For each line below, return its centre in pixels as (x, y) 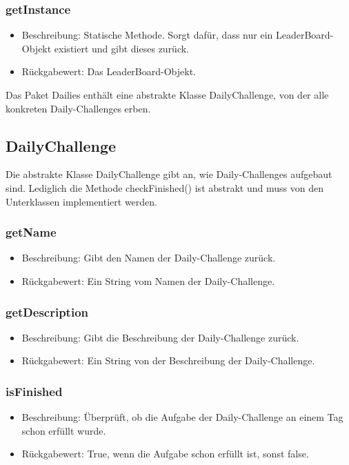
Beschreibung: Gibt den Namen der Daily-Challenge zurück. (149, 258)
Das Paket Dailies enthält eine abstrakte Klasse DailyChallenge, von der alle (167, 95)
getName (31, 232)
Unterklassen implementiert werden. (81, 201)
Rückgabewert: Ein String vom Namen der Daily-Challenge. (148, 280)
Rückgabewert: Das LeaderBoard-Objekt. (109, 71)
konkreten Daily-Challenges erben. (78, 108)
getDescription (47, 311)
